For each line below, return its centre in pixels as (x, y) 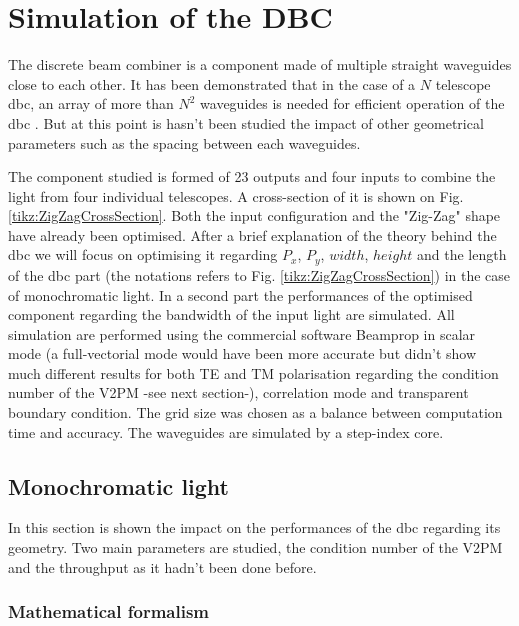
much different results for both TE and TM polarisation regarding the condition (253, 372)
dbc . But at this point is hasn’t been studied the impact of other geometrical (246, 122)
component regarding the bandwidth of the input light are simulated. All (231, 314)
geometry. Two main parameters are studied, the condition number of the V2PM (255, 547)
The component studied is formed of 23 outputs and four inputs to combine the (252, 176)
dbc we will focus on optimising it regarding (143, 254)
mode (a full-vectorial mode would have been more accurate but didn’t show (242, 353)
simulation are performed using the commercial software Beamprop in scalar (242, 333)
